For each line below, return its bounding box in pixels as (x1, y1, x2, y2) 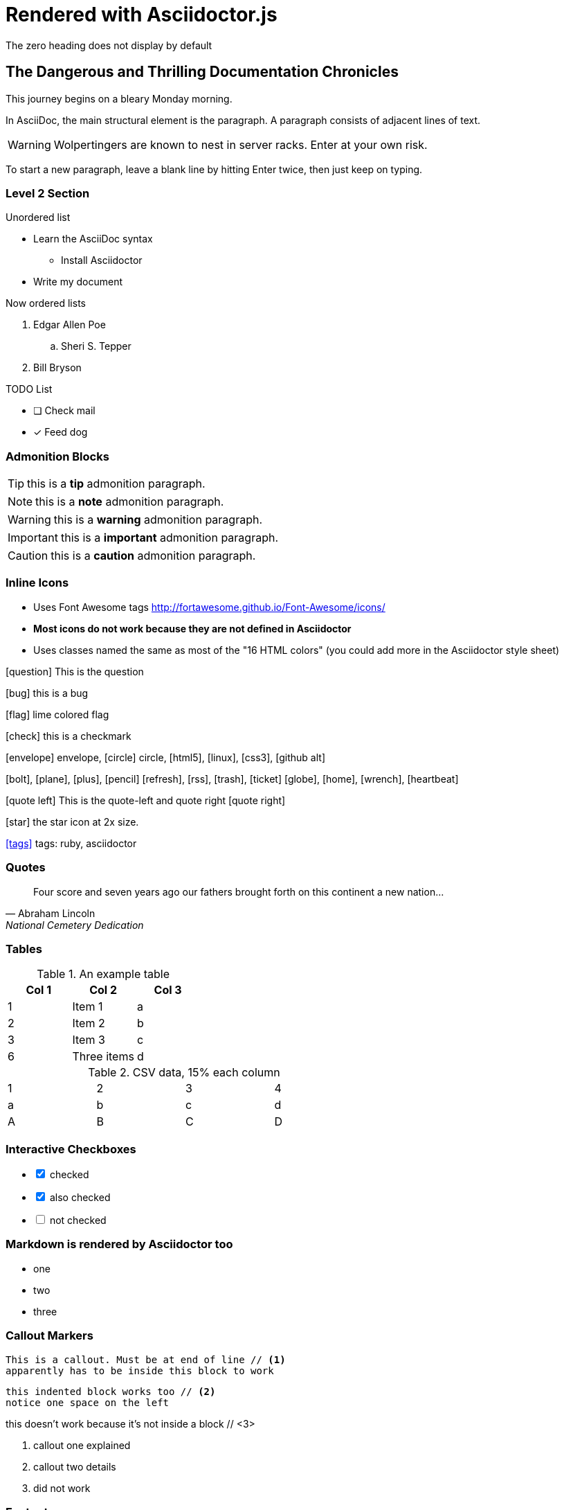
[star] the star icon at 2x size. (6, 815, 139, 828)
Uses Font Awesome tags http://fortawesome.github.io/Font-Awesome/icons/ (33, 601, 385, 613)
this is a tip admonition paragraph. (27, 477, 206, 491)
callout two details (33, 1460, 116, 1473)
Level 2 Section (6, 186, 90, 200)
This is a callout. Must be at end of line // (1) (6, 1353, 286, 1365)
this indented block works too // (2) (6, 1385, 216, 1397)
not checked (49, 1214, 107, 1227)
